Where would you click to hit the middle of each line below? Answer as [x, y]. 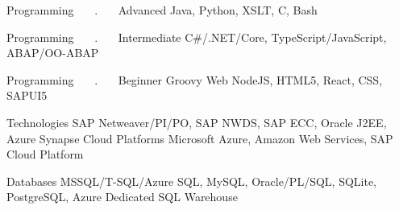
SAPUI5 [27, 95]
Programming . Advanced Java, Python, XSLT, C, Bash [162, 10]
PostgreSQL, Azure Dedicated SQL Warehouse [122, 197]
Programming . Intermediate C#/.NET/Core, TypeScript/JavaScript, [197, 37]
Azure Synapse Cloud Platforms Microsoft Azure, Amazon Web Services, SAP [200, 138]
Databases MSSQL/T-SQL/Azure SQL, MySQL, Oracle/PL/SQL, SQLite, [191, 181]
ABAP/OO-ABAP [53, 53]
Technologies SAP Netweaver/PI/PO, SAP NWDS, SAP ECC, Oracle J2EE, [197, 122]
